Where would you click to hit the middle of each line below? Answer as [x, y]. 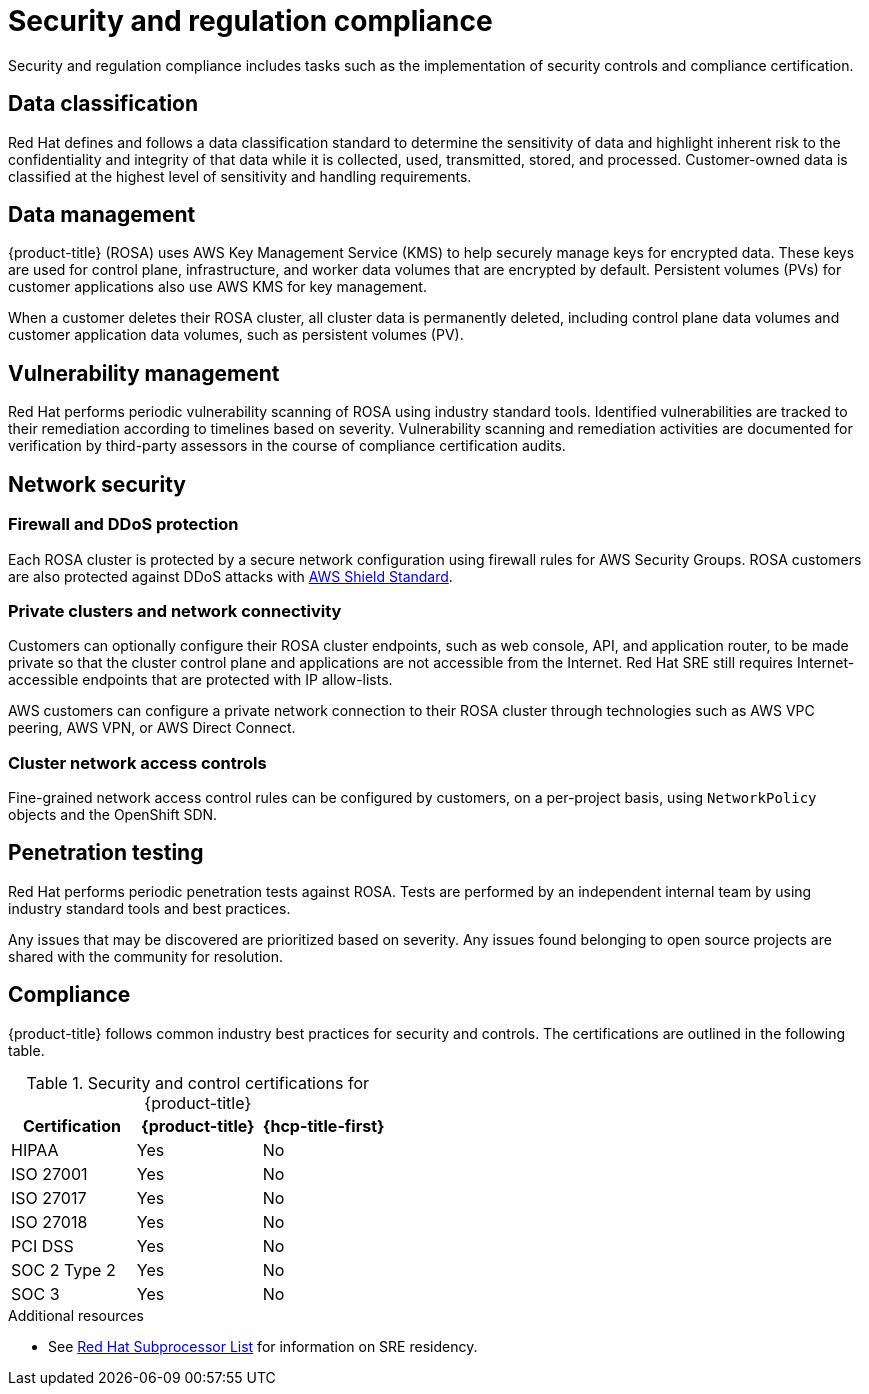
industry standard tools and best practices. [149, 908]
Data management [102, 215]
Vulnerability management [144, 373]
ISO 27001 [49, 1173]
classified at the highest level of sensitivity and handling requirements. [240, 176]
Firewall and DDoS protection [123, 524]
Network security [97, 484]
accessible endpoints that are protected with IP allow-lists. [200, 680]
